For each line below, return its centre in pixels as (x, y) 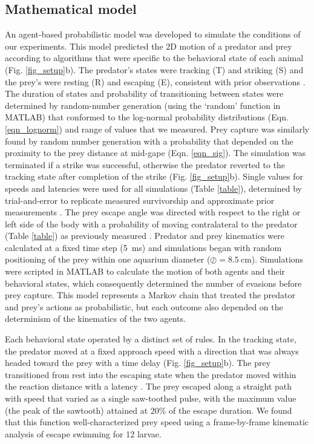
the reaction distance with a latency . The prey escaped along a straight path (149, 386)
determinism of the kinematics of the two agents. (95, 318)
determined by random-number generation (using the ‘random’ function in (143, 105)
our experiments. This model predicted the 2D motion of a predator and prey (149, 46)
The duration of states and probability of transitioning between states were (144, 93)
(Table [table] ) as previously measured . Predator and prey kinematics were (145, 236)
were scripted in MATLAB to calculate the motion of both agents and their (145, 271)
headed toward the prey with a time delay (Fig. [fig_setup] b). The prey (138, 363)
